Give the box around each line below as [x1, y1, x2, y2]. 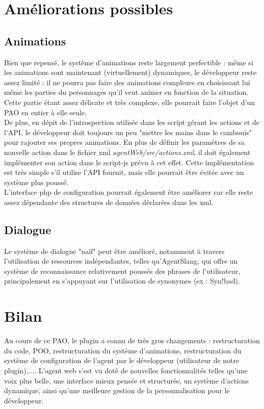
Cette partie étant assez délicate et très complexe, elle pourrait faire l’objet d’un [4, 96, 255, 107]
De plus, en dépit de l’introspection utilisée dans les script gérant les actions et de [4, 117, 260, 127]
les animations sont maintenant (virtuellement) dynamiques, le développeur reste [4, 67, 257, 78]
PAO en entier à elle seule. [4, 107, 87, 117]
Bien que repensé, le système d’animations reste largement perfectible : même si [4, 57, 253, 67]
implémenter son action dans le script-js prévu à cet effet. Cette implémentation [4, 157, 254, 167]
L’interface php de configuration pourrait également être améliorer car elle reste [4, 187, 253, 197]
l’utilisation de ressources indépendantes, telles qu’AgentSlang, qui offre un [4, 255, 238, 266]
